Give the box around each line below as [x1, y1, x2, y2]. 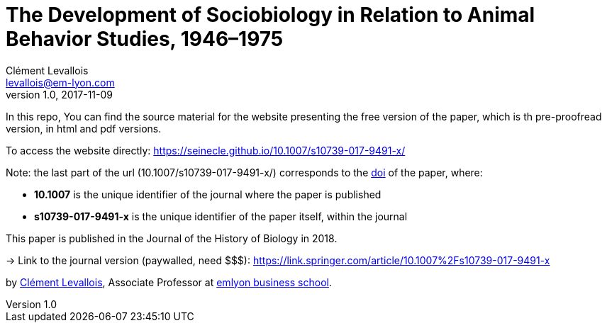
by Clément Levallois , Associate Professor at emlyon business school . [6, 276, 332, 288]
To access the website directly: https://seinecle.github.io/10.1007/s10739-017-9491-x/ [6, 144, 406, 157]
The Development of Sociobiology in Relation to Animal [6, 3, 535, 27]
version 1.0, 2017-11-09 [6, 88, 113, 101]
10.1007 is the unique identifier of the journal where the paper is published [34, 188, 382, 200]
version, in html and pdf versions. [6, 122, 162, 135]
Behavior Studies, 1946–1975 [6, 27, 284, 51]
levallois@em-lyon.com [6, 76, 115, 89]
